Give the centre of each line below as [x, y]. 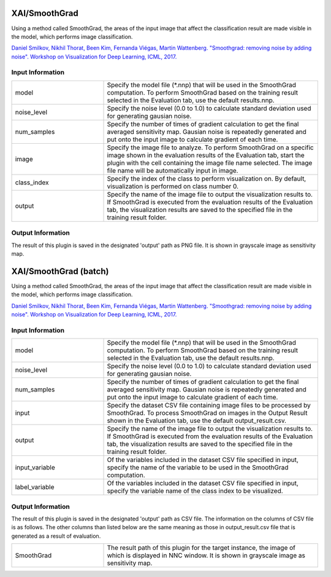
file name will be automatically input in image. [173, 170]
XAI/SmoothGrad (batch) [60, 271]
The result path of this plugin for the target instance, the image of [201, 548]
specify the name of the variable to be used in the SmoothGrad [198, 468]
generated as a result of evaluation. [56, 536]
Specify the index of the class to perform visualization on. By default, [207, 178]
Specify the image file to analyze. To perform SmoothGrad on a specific [210, 147]
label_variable [35, 487]
